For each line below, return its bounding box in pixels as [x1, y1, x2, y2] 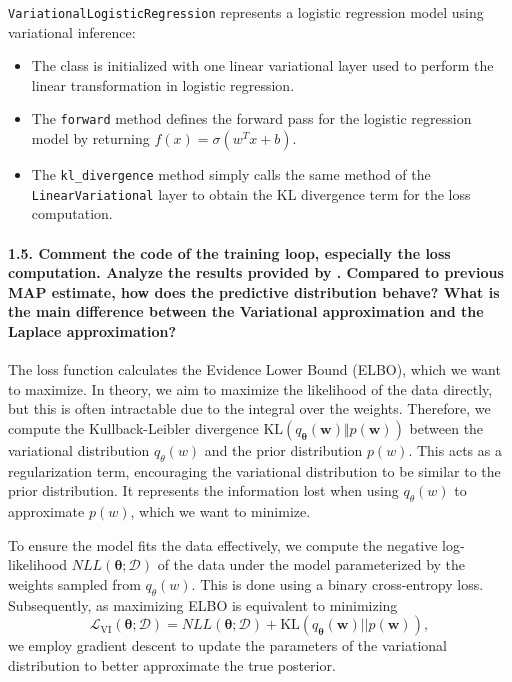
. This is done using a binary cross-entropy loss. [191, 573, 484, 594]
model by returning [31, 128, 150, 149]
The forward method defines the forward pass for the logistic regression [31, 108, 472, 129]
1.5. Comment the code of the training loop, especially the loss [8, 242, 451, 263]
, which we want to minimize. [130, 501, 311, 522]
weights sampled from [8, 573, 141, 594]
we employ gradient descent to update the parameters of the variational [8, 635, 447, 656]
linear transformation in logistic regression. [31, 74, 295, 95]
